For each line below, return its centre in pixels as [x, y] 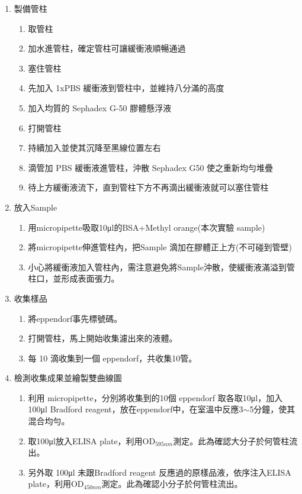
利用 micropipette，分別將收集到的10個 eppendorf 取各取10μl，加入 [155, 397]
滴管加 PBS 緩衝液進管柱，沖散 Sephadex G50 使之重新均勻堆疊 [151, 167]
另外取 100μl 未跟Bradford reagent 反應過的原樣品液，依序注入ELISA [160, 472]
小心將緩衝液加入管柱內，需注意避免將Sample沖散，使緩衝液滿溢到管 [161, 267]
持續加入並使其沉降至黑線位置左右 [94, 148]
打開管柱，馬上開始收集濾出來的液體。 [103, 338]
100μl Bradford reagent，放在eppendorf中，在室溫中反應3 [136, 409]
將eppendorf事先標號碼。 [75, 318]
